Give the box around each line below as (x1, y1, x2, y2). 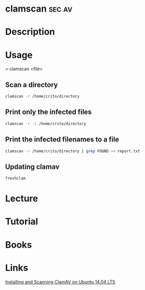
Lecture (5, 193, 39, 204)
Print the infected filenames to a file (5, 135, 119, 144)
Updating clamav (5, 162, 60, 171)
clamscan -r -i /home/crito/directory (5, 121, 86, 126)
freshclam (5, 176, 26, 181)
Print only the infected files (5, 108, 92, 117)
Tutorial (5, 216, 39, 227)
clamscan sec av (5, 3, 73, 15)
